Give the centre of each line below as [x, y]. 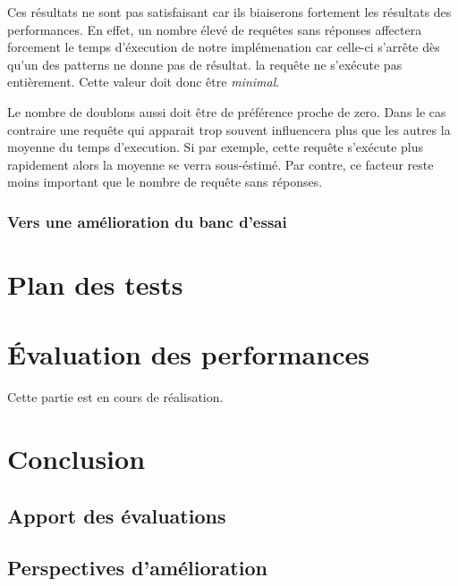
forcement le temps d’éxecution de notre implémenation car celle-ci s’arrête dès [224, 47]
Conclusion [76, 459]
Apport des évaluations [117, 515]
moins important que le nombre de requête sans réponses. [165, 182]
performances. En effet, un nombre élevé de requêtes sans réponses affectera [215, 29]
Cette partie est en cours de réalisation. [115, 397]
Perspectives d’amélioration [137, 568]
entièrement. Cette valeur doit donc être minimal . [144, 82]
